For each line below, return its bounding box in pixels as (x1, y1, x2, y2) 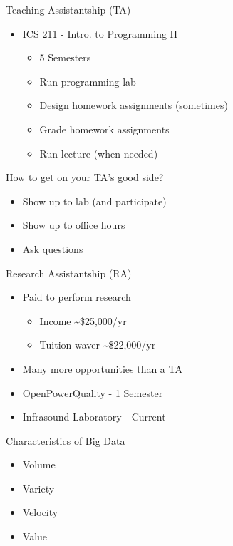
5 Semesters (39, 50, 91, 65)
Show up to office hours (22, 217, 125, 232)
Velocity (22, 505, 58, 520)
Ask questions (22, 241, 83, 256)
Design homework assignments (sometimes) (39, 98, 228, 113)
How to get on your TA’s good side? (6, 170, 164, 185)
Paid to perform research (22, 289, 131, 304)
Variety (22, 480, 55, 495)
